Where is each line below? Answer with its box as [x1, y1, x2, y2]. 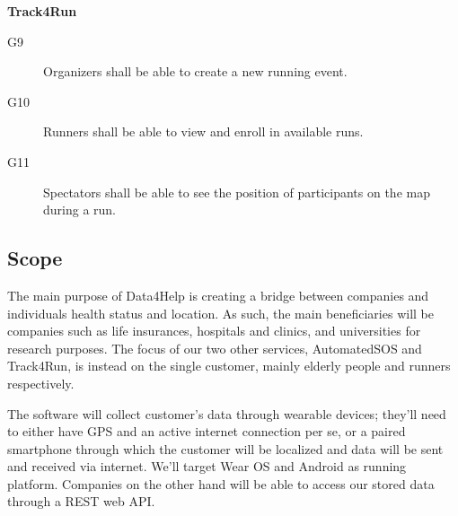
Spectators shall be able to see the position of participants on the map [43, 182, 430, 201]
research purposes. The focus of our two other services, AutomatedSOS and [7, 338, 422, 357]
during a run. [43, 200, 117, 219]
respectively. [7, 373, 75, 392]
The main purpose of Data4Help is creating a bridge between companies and [7, 285, 429, 304]
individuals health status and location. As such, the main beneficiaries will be [7, 303, 434, 322]
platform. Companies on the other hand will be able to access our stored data [7, 474, 435, 493]
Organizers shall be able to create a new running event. [43, 62, 348, 81]
